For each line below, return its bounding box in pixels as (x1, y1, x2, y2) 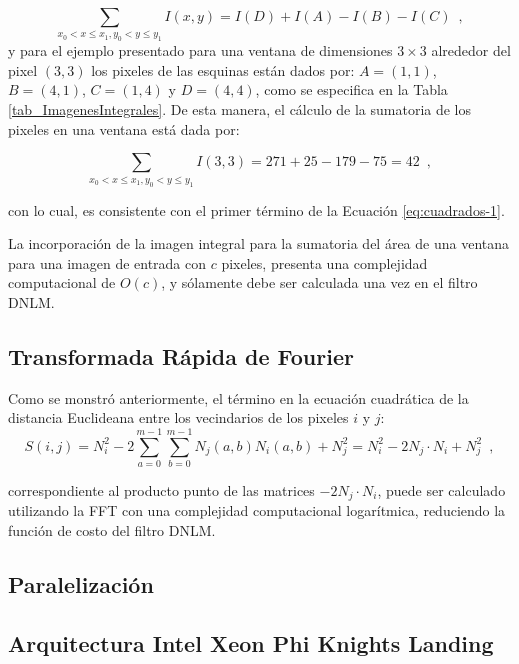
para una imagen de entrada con (8, 252, 207, 273)
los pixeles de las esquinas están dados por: (91, 59, 355, 80)
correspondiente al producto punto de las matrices (8, 480, 315, 501)
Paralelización (8, 569, 154, 600)
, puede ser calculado (377, 480, 506, 501)
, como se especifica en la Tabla (255, 79, 448, 100)
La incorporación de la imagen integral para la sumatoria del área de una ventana (8, 233, 510, 254)
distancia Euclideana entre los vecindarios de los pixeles (8, 407, 349, 428)
